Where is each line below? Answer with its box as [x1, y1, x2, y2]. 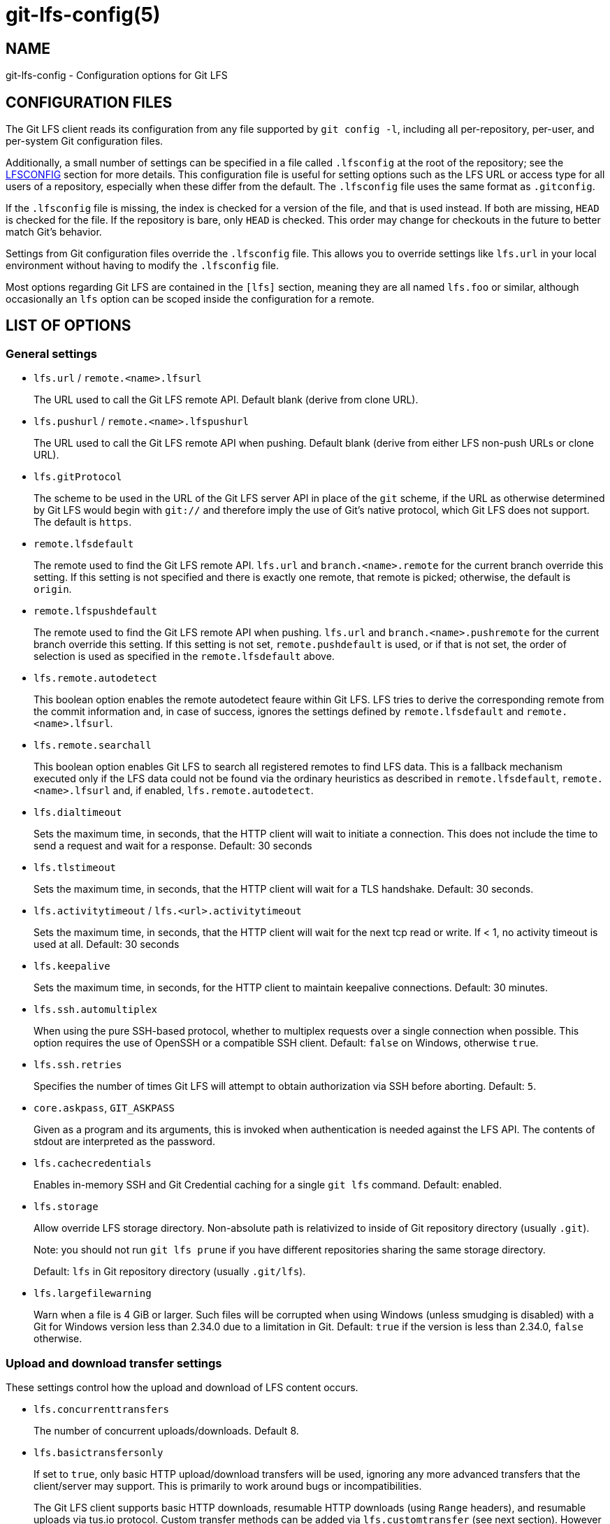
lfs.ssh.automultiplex [34, 1004, 158, 1016]
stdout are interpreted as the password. [34, 1135, 215, 1148]
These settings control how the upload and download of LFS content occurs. [6, 1381, 358, 1393]
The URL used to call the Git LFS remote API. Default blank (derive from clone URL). [34, 394, 419, 406]
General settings [6, 346, 98, 361]
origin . [34, 583, 72, 596]
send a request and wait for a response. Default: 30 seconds [34, 840, 312, 852]
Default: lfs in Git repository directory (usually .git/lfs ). [34, 1265, 306, 1278]
